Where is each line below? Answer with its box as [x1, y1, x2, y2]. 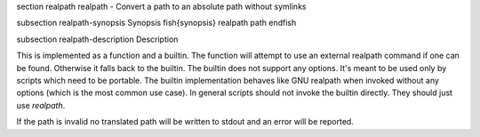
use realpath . [16, 100, 66, 110]
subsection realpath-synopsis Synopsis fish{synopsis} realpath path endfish [16, 18, 297, 28]
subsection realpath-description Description [16, 34, 179, 44]
